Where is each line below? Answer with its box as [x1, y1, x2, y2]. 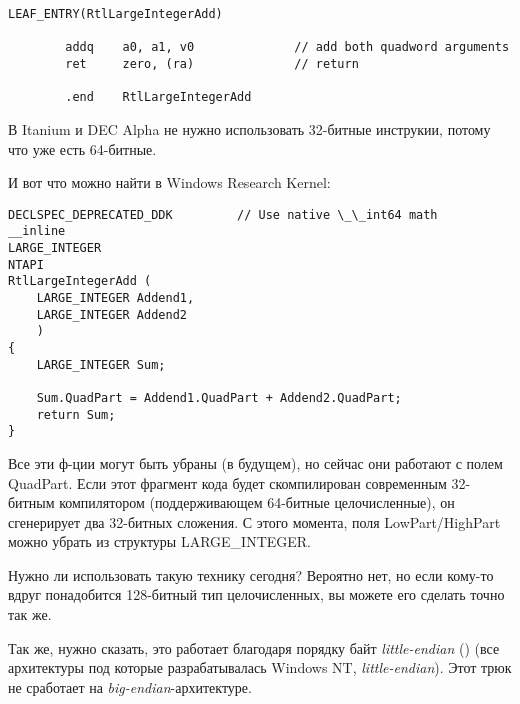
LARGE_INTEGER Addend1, [36, 291, 195, 305]
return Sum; [36, 407, 116, 422]
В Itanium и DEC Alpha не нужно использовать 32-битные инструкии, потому [8, 118, 491, 139]
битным [8, 492, 55, 513]
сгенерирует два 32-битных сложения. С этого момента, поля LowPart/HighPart [8, 511, 501, 532]
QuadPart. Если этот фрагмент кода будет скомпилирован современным [8, 472, 447, 493]
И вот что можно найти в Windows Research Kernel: [8, 172, 331, 193]
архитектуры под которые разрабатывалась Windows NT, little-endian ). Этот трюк [8, 657, 512, 678]
